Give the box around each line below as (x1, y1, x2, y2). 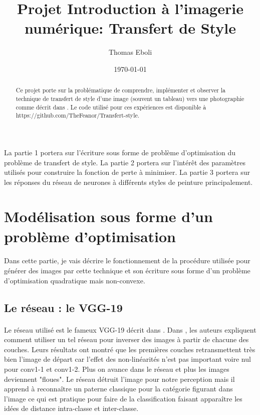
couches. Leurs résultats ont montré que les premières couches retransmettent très (4, 344, 255, 354)
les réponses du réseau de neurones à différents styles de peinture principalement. (4, 176, 253, 187)
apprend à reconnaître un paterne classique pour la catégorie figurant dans (4, 383, 233, 394)
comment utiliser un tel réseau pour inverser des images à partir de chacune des (4, 334, 249, 345)
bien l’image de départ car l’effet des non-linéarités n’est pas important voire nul (4, 354, 251, 364)
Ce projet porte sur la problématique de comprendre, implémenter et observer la (16, 86, 226, 94)
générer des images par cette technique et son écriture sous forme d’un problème (4, 265, 250, 276)
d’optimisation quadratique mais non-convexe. (4, 275, 145, 285)
